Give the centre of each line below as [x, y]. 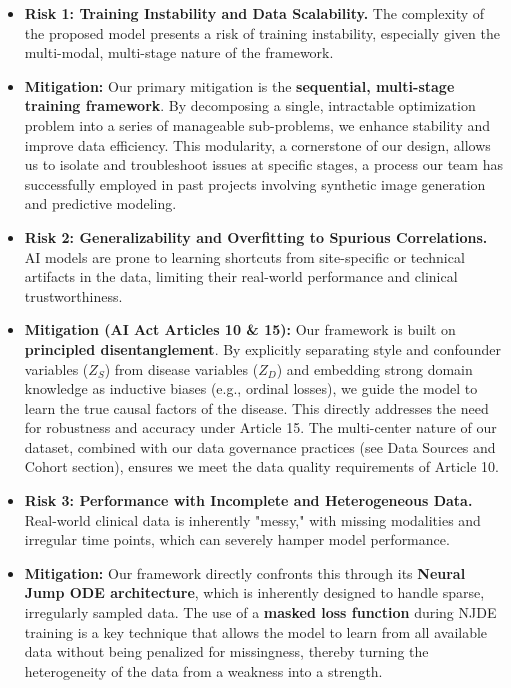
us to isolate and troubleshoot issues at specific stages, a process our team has [263, 164]
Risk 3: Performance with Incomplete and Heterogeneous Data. [248, 500]
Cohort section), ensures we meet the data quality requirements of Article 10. [261, 466]
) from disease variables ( [181, 368]
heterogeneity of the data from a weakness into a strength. [203, 670]
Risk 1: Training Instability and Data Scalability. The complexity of [254, 13]
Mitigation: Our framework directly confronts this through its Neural [245, 572]
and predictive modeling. [100, 203]
